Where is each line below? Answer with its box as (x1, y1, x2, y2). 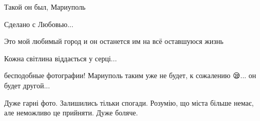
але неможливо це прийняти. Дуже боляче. (4, 107, 138, 118)
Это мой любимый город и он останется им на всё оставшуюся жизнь (4, 36, 224, 46)
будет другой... (4, 80, 50, 90)
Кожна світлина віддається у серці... (4, 53, 117, 63)
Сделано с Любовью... (4, 18, 74, 29)
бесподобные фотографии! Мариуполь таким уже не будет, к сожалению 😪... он (4, 70, 256, 81)
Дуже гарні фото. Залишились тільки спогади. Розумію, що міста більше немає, (4, 97, 254, 108)
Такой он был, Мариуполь (4, 2, 86, 12)
